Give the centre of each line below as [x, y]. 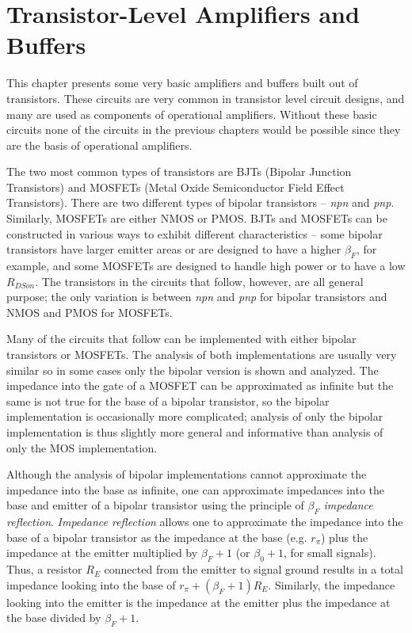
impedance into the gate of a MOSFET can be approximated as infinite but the [200, 385]
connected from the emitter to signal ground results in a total [254, 569]
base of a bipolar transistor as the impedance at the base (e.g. [157, 537]
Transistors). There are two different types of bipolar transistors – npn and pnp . [200, 202]
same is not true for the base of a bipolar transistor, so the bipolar [168, 400]
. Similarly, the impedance [332, 584]
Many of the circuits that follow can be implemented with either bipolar [181, 339]
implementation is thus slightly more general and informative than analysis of [195, 431]
